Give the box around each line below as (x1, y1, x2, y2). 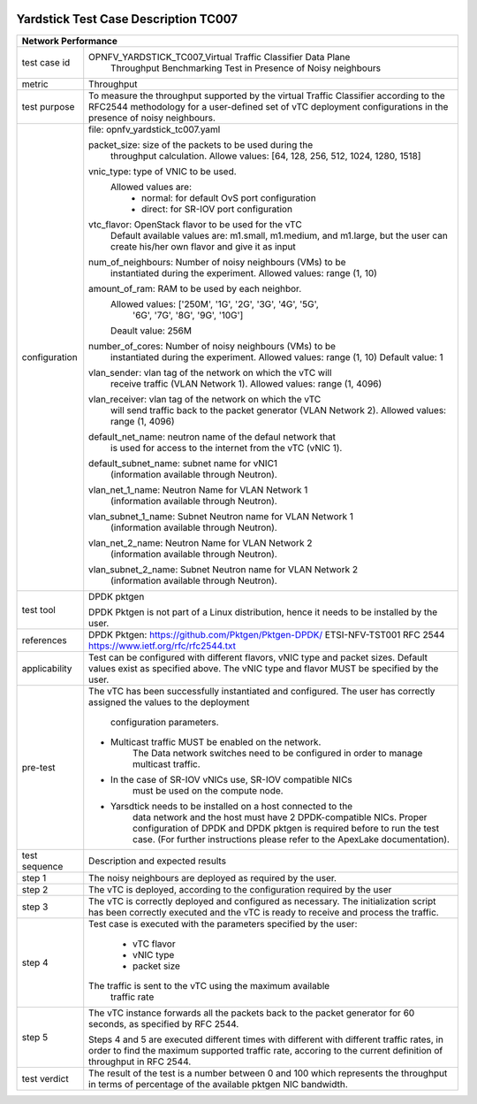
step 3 (21, 901, 49, 913)
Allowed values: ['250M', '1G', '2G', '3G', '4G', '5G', (110, 297, 320, 310)
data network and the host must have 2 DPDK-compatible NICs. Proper (132, 810, 428, 823)
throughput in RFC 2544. (88, 1055, 192, 1068)
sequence (21, 860, 64, 872)
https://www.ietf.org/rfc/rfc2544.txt (88, 640, 236, 652)
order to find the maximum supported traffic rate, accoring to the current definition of (88, 1044, 443, 1056)
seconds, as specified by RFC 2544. (88, 1017, 239, 1030)
